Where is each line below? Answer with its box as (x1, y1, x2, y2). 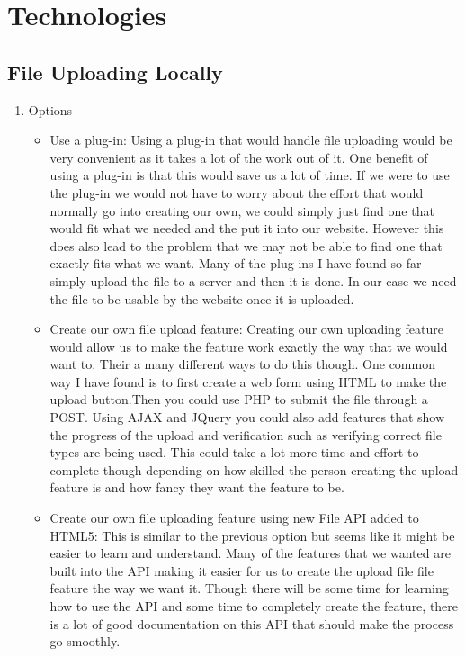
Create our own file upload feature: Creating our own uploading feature (49, 319, 443, 338)
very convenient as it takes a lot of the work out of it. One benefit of (49, 148, 428, 166)
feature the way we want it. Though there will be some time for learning (49, 579, 449, 598)
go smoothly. (49, 632, 121, 651)
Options (28, 100, 73, 119)
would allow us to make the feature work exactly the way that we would (49, 337, 448, 355)
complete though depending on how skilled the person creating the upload (49, 460, 459, 479)
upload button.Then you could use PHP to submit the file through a (49, 390, 428, 409)
